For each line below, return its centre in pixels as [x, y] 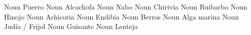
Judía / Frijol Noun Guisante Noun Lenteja [71, 26]
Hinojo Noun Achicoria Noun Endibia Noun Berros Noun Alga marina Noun [121, 16]
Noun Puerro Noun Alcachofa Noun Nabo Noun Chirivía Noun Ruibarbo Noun [126, 6]
